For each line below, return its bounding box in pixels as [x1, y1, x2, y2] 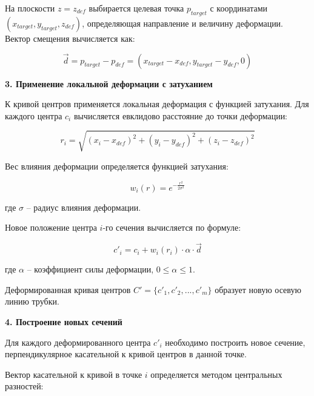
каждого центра [5, 109, 62, 122]
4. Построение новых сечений [5, 315, 122, 328]
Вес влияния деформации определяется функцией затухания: [5, 159, 229, 172]
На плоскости [5, 2, 55, 14]
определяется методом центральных [150, 368, 282, 380]
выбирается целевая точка [89, 2, 184, 14]
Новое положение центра [5, 221, 97, 234]
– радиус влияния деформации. [26, 200, 141, 213]
